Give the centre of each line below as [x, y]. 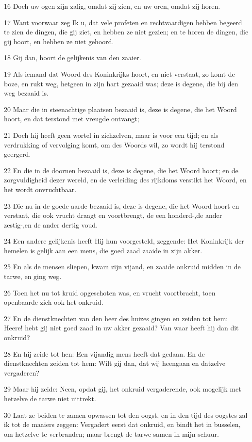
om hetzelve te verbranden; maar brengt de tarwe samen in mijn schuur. [111, 434]
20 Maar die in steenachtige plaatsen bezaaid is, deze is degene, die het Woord [120, 109]
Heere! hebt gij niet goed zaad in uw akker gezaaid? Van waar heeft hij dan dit [121, 328]
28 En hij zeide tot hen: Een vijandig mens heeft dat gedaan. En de [104, 353]
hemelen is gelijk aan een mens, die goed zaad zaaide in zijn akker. [103, 250]
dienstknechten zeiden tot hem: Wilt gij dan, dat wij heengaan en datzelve [115, 363]
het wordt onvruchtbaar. [40, 189]
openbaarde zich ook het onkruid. [54, 302]
